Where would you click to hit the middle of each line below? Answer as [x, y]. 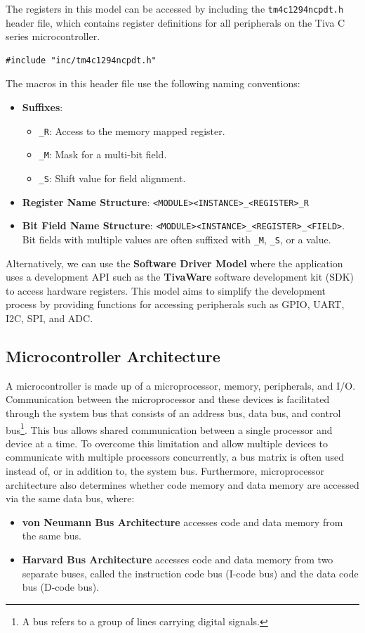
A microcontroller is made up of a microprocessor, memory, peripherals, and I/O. [181, 385]
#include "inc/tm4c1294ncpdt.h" [81, 60]
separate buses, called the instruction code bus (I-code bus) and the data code [190, 573]
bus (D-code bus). [61, 587]
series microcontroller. [53, 36]
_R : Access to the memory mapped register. [132, 130]
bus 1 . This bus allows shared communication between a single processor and [169, 428]
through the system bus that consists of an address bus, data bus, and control [173, 413]
